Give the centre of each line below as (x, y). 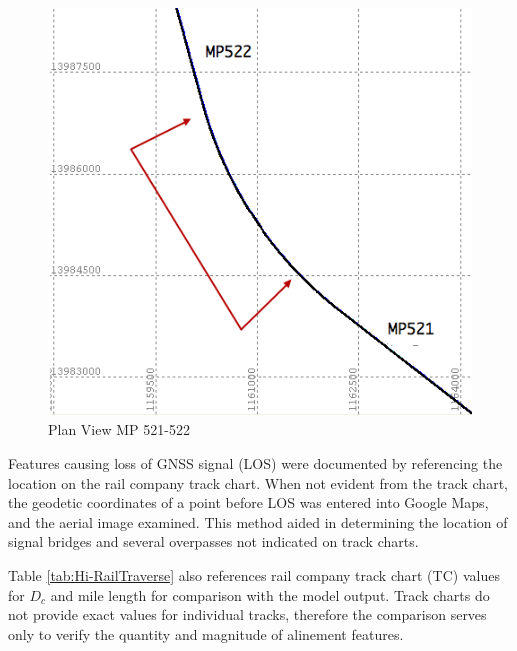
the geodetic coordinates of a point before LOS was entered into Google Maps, (248, 502)
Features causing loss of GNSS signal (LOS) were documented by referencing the (255, 463)
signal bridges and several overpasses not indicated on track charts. (213, 541)
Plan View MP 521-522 (119, 429)
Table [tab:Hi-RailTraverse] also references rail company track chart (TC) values (254, 575)
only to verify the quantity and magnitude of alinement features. (206, 633)
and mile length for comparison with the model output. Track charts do (270, 594)
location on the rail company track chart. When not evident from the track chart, (258, 482)
